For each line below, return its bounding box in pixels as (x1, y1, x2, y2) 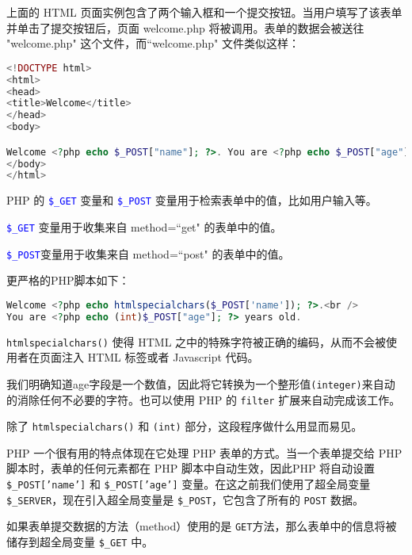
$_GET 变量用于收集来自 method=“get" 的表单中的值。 (6, 218, 282, 235)
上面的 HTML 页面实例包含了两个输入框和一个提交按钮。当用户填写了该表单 (6, 4, 402, 20)
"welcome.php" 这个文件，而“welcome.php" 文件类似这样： (6, 35, 299, 52)
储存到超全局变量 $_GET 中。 (6, 534, 154, 549)
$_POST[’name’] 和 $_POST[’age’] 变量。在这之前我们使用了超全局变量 (6, 476, 371, 492)
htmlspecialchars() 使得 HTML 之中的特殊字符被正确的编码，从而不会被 (6, 333, 387, 350)
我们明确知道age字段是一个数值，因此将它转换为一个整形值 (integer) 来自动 (6, 375, 395, 392)
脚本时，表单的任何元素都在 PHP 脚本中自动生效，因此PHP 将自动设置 (6, 460, 376, 477)
